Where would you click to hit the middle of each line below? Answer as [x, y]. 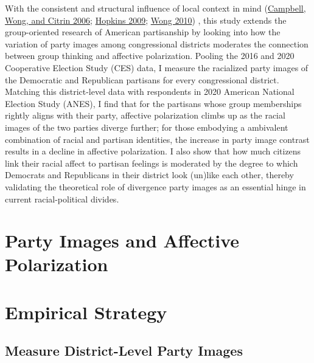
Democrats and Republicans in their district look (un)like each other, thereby [149, 175]
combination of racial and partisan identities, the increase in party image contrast [157, 139]
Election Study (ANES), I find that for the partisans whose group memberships [153, 103]
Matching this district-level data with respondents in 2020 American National [150, 92]
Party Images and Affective [122, 240]
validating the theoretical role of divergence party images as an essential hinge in [155, 186]
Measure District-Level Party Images [124, 351]
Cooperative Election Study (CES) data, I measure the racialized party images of [157, 67]
